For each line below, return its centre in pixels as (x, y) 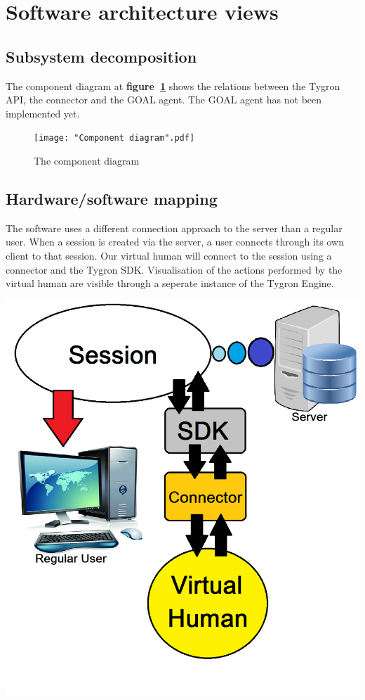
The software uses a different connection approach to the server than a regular (174, 228)
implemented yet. (43, 113)
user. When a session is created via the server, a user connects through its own (175, 242)
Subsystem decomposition (101, 56)
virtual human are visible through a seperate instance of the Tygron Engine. (170, 283)
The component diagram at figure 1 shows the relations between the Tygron (173, 85)
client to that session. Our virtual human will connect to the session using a (169, 255)
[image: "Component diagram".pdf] (114, 138)
